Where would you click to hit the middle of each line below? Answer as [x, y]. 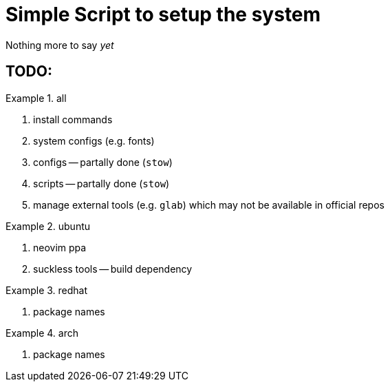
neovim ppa [60, 247]
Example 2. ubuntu [48, 226]
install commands [73, 119]
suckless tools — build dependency [113, 269]
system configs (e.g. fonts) [94, 140]
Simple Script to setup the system [163, 14]
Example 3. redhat [47, 290]
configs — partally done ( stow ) [103, 162]
